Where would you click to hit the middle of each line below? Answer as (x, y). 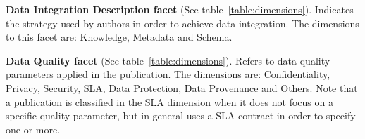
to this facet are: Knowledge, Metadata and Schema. (119, 37)
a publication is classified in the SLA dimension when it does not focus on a (169, 101)
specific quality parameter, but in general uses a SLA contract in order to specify (181, 115)
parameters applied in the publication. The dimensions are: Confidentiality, (168, 74)
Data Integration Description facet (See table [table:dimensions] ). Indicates (180, 9)
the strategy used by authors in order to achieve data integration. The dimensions (182, 23)
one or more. (33, 129)
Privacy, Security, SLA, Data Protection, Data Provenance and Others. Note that (182, 87)
